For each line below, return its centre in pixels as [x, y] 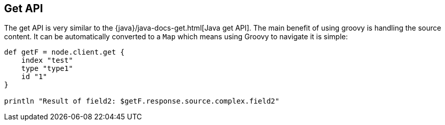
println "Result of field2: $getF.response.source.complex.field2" [142, 101]
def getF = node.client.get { [65, 52]
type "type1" [47, 69]
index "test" [47, 60]
